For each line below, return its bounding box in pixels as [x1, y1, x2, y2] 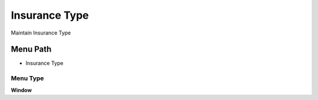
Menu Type [11, 74, 44, 82]
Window [11, 87, 32, 94]
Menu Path [11, 44, 52, 54]
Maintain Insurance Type [11, 29, 71, 36]
